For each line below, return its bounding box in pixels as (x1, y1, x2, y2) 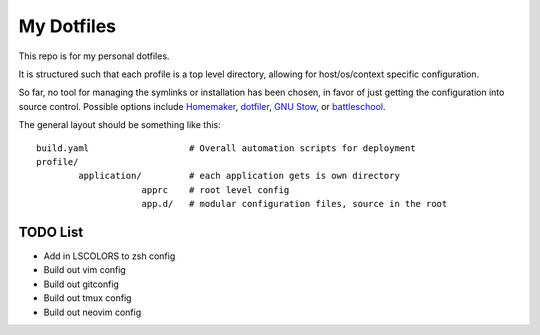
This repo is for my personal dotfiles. (18, 50, 170, 62)
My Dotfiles (18, 15, 117, 37)
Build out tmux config (43, 292, 132, 304)
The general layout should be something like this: (18, 119, 221, 131)
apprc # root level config (141, 184, 290, 195)
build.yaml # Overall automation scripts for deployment (36, 142, 416, 154)
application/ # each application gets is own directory (78, 170, 400, 182)
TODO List (18, 223, 84, 240)
